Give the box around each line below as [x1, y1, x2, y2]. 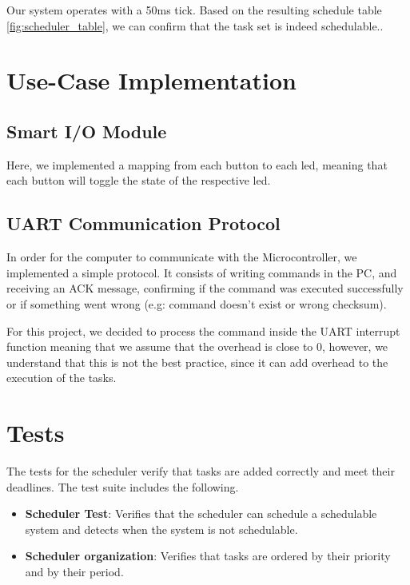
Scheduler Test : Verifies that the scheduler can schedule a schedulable [25, 505, 377, 522]
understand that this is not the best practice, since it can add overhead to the [6, 353, 388, 370]
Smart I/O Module [6, 118, 167, 143]
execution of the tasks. [6, 369, 117, 386]
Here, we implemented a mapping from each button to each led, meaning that [6, 156, 388, 173]
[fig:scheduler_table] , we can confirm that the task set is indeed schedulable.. [6, 17, 384, 34]
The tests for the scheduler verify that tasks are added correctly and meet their [6, 463, 395, 480]
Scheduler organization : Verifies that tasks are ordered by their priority [25, 547, 391, 564]
